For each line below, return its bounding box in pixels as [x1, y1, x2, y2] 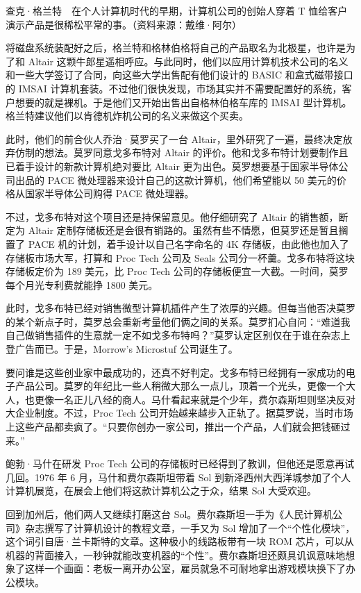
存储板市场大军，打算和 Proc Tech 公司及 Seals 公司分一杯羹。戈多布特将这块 [6, 250, 355, 265]
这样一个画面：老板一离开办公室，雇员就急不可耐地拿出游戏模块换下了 [24, 561, 346, 576]
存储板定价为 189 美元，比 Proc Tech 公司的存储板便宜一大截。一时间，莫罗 [6, 264, 349, 278]
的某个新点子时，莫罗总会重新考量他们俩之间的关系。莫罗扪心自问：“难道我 [6, 314, 351, 328]
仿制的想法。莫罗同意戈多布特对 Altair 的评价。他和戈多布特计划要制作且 [15, 145, 349, 160]
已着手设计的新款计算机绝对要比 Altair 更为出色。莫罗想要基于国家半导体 [6, 158, 339, 173]
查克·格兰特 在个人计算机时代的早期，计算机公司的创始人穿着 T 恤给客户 [6, 3, 348, 17]
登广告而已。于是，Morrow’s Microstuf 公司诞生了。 [6, 342, 238, 356]
